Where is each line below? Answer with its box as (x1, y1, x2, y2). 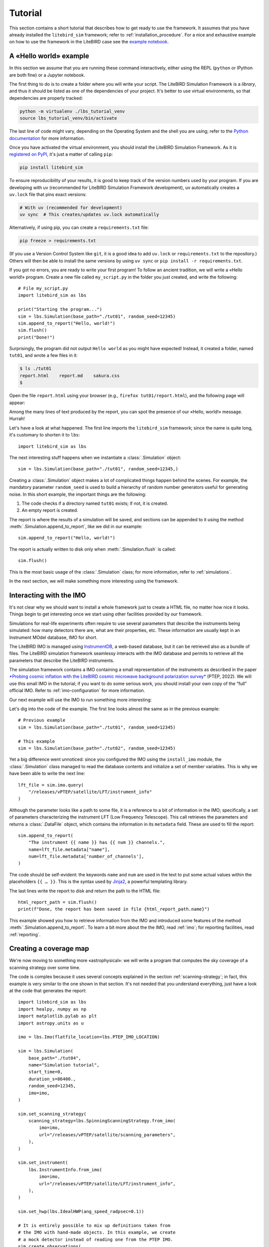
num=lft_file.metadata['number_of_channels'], (28, 853, 144, 859)
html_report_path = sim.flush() (18, 899, 97, 905)
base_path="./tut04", (28, 1055, 82, 1061)
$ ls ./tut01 (19, 366, 52, 372)
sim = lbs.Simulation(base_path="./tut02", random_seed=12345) (18, 745, 176, 751)
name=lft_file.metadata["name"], (28, 846, 111, 852)
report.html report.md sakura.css (19, 373, 120, 379)
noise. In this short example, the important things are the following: (9, 491, 146, 497)
